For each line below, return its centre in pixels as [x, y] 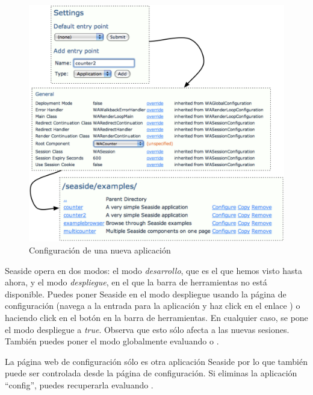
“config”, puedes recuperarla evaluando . [79, 384]
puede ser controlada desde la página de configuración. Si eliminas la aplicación [151, 373]
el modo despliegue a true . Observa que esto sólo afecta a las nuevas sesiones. [147, 329]
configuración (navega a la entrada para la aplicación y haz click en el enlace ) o [153, 306]
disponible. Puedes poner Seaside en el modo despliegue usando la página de [146, 294]
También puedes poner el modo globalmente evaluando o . [112, 341]
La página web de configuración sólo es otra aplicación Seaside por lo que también [156, 361]
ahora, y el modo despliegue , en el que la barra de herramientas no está [136, 282]
